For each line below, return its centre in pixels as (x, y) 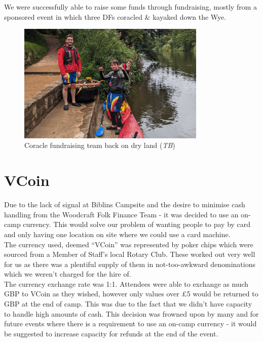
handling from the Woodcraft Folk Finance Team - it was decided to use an (121, 214)
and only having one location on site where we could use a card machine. (117, 234)
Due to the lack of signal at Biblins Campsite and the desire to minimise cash (125, 204)
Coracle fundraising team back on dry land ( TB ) (100, 145)
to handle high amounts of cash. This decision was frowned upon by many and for (131, 313)
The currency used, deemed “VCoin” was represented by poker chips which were (129, 244)
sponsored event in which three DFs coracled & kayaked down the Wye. (115, 16)
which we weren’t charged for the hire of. (68, 274)
